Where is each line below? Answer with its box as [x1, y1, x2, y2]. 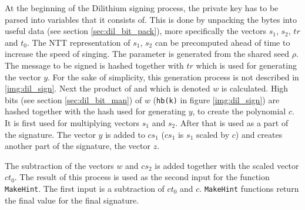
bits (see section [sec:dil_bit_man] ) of [5, 93, 142, 106]
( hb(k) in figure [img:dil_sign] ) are [153, 93, 280, 106]
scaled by [196, 128, 230, 140]
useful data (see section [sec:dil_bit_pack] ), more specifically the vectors [5, 25, 267, 37]
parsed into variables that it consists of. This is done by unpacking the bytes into [5, 13, 297, 25]
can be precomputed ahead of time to [155, 36, 290, 48]
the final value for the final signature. [5, 194, 139, 206]
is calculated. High [221, 82, 289, 94]
